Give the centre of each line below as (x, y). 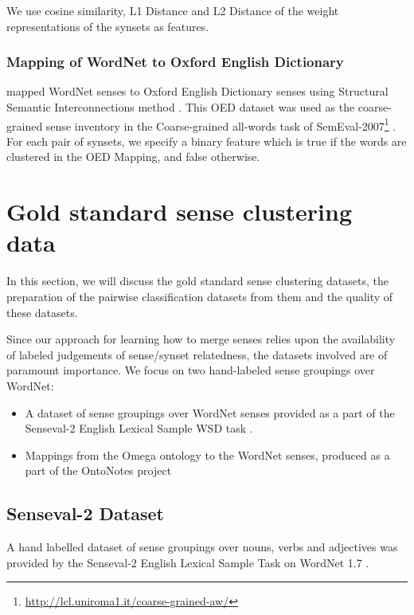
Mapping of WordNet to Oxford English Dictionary (175, 62)
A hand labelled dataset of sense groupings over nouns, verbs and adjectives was (202, 547)
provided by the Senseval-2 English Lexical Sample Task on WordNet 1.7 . (188, 562)
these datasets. (42, 312)
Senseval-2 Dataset (85, 513)
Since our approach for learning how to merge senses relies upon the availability (201, 339)
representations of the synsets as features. (108, 26)
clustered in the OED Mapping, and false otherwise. (133, 157)
